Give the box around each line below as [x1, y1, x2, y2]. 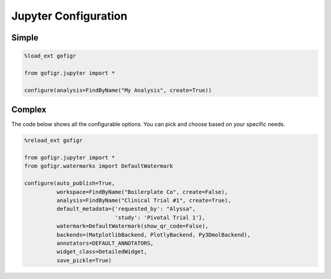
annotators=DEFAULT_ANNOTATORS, [56, 239, 154, 247]
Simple [11, 32, 39, 43]
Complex [11, 105, 47, 115]
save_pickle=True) [56, 257, 112, 264]
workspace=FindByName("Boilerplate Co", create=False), [56, 188, 228, 195]
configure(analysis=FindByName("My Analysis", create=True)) [24, 86, 212, 94]
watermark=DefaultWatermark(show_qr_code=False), [56, 223, 209, 229]
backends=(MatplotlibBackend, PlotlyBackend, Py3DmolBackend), [56, 231, 251, 238]
